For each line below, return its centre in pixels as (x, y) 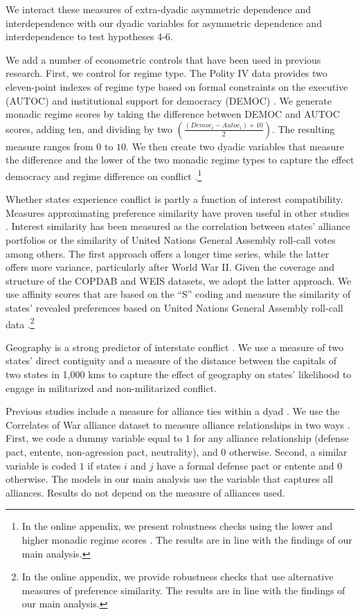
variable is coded (41, 465)
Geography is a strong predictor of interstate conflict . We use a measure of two (174, 347)
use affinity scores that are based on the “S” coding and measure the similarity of (178, 294)
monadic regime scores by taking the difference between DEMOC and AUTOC (173, 114)
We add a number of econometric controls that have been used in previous (163, 59)
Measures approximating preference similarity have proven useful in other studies (178, 212)
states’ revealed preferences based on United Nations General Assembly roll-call (174, 307)
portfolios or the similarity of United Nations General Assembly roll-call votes (171, 239)
